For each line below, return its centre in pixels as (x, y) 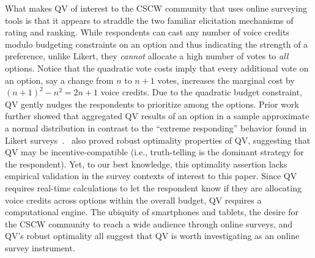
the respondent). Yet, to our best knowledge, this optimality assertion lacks (146, 164)
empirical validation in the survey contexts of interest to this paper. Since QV (151, 176)
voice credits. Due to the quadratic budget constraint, (201, 92)
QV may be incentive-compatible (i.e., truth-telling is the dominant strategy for (154, 152)
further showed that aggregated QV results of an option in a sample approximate (157, 116)
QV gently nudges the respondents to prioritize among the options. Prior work (152, 104)
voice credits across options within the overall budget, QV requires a (133, 200)
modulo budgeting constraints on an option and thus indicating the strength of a (157, 44)
